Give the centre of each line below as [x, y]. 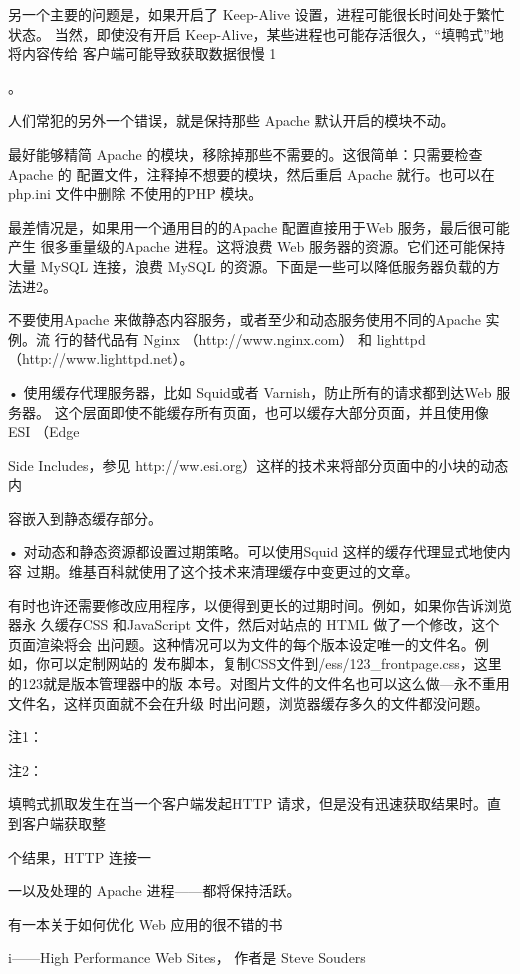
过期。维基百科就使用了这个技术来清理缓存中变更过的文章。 [222, 571]
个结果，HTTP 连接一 [79, 856]
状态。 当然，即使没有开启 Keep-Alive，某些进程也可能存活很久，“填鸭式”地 [256, 33]
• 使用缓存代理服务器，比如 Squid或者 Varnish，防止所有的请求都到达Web [250, 391]
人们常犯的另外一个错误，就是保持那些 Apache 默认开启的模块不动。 [231, 120]
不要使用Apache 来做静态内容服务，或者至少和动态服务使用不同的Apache [244, 319]
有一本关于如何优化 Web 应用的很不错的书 [145, 923]
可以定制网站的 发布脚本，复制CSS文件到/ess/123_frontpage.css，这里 [275, 663]
